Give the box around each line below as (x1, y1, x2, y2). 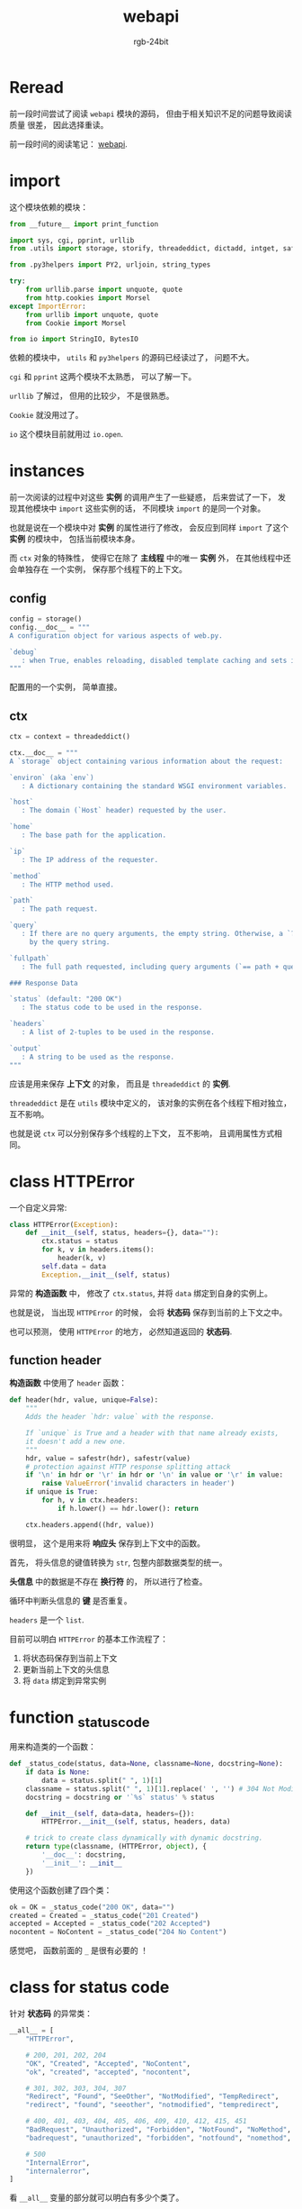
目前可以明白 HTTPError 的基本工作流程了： (9, 1633, 169, 1644)
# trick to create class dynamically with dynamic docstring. (25, 1833, 263, 1843)
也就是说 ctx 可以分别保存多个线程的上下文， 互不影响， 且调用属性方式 (9, 1128, 275, 1139)
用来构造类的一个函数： (9, 1741, 96, 1752)
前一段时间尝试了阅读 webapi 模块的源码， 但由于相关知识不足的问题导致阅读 (9, 108, 292, 119)
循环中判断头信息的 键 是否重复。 (9, 1595, 132, 1605)
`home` (9, 823, 34, 832)
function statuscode (9, 1707, 150, 1731)
